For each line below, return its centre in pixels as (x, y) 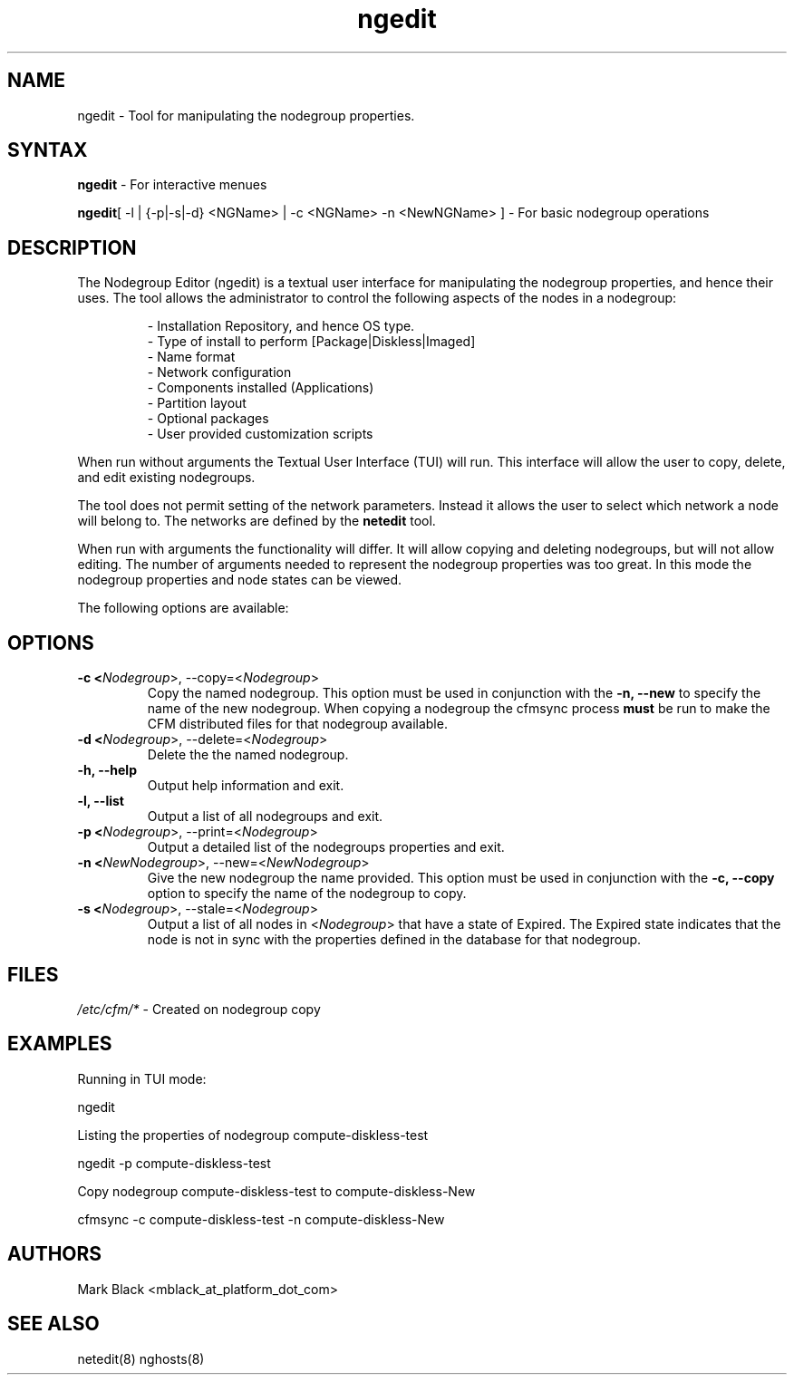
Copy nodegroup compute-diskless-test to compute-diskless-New (276, 1191)
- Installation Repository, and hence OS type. (281, 326)
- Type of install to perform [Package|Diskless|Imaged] (311, 342)
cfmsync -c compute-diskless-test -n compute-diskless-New (261, 1219)
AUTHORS (55, 1254)
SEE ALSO (53, 1324)
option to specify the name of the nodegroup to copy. (307, 894)
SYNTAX (48, 150)
